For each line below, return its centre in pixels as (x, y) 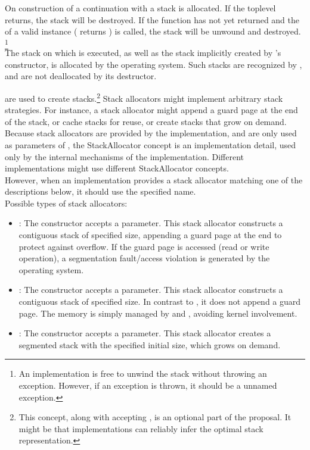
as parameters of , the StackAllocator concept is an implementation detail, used (151, 144)
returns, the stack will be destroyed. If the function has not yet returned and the (152, 19)
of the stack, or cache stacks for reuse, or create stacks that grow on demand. (146, 121)
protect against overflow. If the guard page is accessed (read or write (144, 246)
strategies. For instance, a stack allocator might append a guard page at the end (151, 110)
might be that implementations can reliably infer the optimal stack (141, 428)
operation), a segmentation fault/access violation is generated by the (144, 258)
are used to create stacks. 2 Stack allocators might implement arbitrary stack (144, 97)
